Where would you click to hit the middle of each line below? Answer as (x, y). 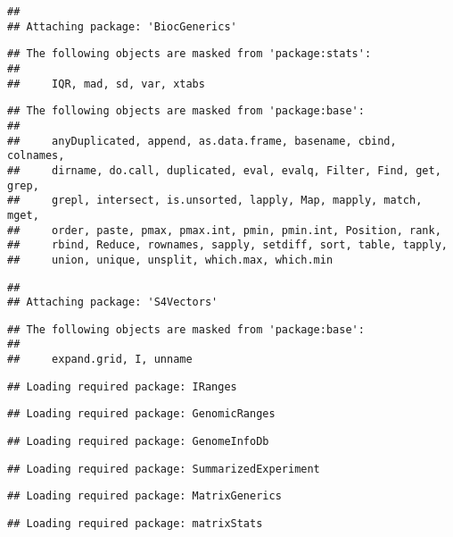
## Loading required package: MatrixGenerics (144, 496)
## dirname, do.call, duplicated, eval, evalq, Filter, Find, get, (224, 170)
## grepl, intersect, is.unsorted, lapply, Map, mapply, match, (215, 201)
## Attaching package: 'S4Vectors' (113, 302)
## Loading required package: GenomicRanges (141, 414)
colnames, (36, 156)
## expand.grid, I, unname (100, 360)
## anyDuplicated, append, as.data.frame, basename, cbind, (202, 141)
